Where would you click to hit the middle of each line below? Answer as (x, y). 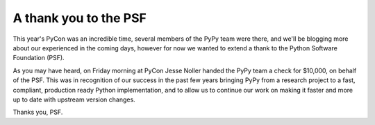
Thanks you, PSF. (38, 112)
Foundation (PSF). (39, 58)
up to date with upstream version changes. (74, 99)
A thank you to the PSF (80, 18)
